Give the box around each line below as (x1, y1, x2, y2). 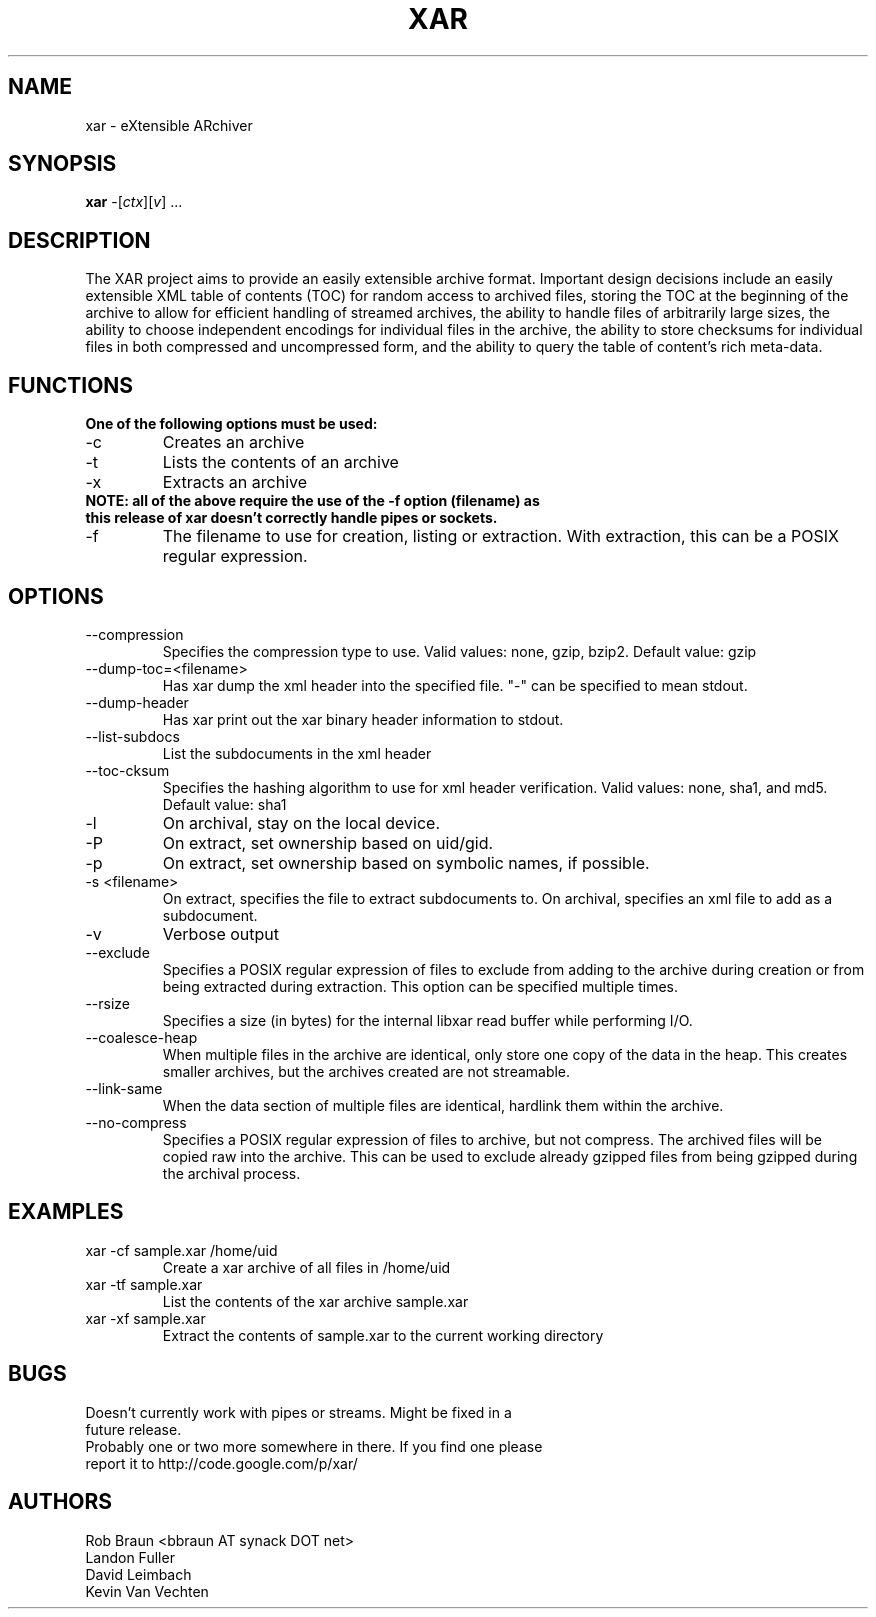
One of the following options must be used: (85, 415, 378, 433)
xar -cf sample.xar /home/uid (85, 1241, 278, 1259)
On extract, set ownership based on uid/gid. (162, 832, 494, 853)
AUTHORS (8, 1489, 113, 1515)
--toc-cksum (85, 761, 170, 779)
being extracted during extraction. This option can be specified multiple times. (162, 977, 679, 995)
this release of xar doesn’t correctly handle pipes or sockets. (85, 509, 498, 527)
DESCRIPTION (8, 227, 151, 253)
